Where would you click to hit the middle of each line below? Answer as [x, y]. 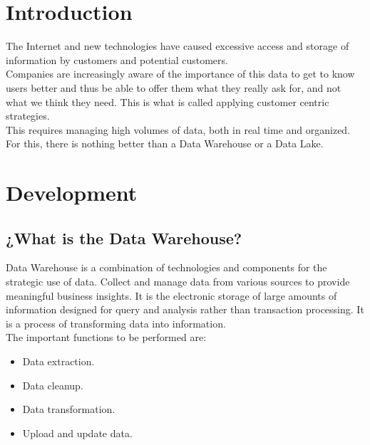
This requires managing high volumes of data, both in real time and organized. [178, 129]
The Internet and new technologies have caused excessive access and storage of [178, 46]
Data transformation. [69, 409]
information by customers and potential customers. [117, 59]
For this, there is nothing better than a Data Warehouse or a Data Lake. [165, 143]
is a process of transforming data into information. [116, 323]
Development [72, 193]
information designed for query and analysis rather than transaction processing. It [185, 309]
